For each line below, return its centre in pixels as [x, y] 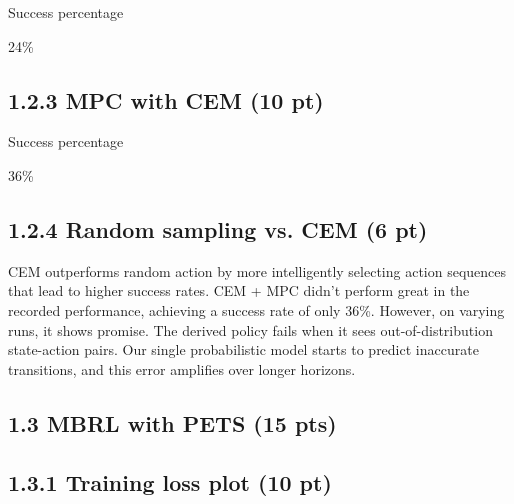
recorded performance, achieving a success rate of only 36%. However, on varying [256, 309]
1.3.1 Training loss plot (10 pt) [170, 481]
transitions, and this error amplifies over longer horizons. [182, 368]
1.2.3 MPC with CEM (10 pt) [166, 99]
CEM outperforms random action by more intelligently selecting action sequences [257, 270]
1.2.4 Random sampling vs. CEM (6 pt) [218, 228]
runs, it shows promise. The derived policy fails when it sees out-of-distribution [250, 329]
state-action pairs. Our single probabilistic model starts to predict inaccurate [243, 349]
